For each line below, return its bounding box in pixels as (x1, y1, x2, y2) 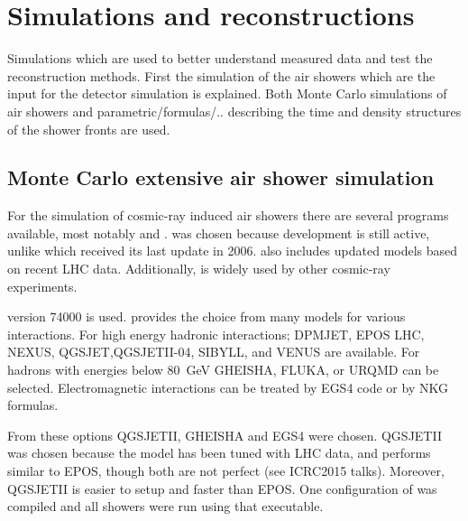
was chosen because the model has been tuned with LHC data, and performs (7, 443, 431, 462)
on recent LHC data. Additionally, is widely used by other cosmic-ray (7, 259, 390, 278)
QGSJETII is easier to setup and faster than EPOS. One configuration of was (7, 479, 437, 498)
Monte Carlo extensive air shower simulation (7, 163, 435, 191)
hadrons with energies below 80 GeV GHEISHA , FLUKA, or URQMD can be (7, 360, 439, 379)
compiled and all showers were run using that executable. (7, 497, 324, 516)
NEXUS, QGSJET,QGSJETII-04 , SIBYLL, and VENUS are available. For (7, 342, 420, 361)
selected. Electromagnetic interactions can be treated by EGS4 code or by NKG (7, 377, 448, 396)
